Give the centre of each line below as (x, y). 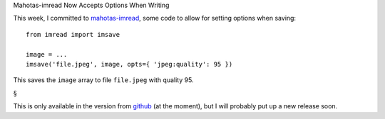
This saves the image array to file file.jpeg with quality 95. (103, 80)
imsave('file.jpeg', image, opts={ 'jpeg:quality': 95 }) (129, 64)
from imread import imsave (73, 34)
